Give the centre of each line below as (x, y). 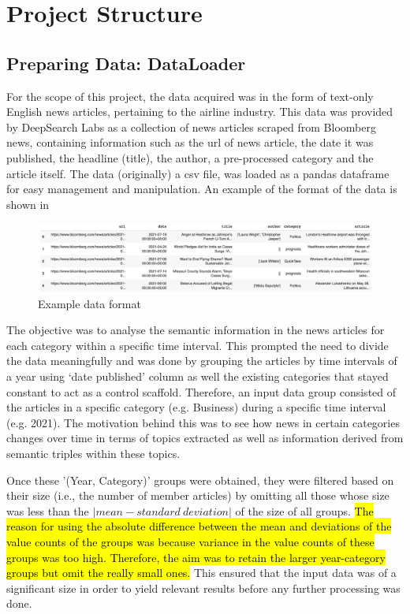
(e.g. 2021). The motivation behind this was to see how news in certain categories (203, 422)
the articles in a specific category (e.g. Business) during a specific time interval (196, 407)
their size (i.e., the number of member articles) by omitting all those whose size (198, 495)
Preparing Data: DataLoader (126, 63)
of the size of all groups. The (304, 510)
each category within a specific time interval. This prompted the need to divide (198, 345)
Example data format (89, 303)
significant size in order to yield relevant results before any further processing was (203, 588)
